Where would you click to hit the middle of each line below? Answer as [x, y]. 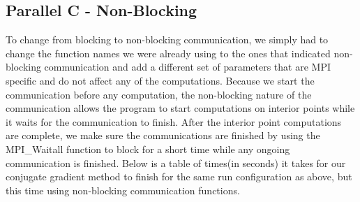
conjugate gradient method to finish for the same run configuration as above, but [179, 176]
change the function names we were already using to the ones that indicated [168, 53]
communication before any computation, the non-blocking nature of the [159, 94]
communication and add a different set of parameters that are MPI [188, 67]
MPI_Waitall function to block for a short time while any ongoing [148, 149]
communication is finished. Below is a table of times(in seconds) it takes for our [176, 163]
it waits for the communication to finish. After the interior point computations [174, 121]
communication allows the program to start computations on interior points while [180, 108]
